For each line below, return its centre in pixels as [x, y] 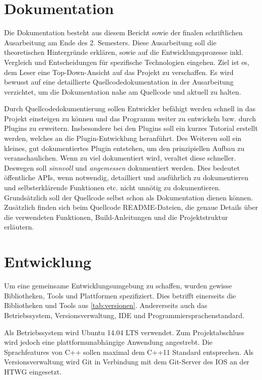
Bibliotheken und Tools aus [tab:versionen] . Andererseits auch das [106, 305]
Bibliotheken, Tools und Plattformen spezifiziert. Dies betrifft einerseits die [120, 295]
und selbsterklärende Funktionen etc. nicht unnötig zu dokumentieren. [112, 187]
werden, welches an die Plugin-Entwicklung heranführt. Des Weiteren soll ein [123, 138]
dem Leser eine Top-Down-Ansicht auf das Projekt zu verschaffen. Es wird [119, 72]
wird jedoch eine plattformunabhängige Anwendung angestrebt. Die [108, 342]
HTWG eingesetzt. [33, 371]
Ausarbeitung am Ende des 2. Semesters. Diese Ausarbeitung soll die [110, 42]
